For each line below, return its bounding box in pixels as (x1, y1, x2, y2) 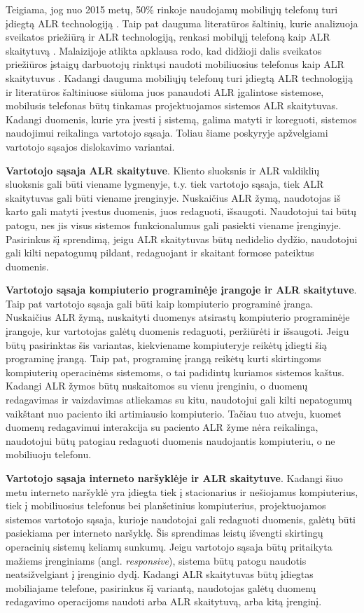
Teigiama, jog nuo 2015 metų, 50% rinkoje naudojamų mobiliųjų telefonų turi (6, 2, 338, 16)
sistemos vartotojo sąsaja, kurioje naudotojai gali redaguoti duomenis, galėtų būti (6, 511, 356, 526)
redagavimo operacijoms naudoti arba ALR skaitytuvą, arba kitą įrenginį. (6, 594, 322, 609)
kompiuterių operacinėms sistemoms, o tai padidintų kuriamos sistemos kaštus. (6, 364, 344, 379)
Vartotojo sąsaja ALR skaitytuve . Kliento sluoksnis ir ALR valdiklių (6, 163, 320, 177)
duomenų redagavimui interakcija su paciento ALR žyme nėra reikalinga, (6, 420, 318, 434)
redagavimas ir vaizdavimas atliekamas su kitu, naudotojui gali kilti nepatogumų (6, 392, 352, 407)
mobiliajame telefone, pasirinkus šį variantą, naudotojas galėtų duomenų (6, 580, 316, 595)
